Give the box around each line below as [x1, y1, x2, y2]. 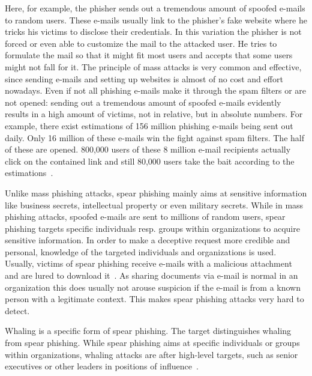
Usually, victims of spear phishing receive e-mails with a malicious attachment [5, 257, 292, 270]
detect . [5, 304, 30, 317]
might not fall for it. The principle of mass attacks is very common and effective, [5, 60, 302, 73]
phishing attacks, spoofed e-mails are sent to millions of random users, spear [5, 210, 286, 223]
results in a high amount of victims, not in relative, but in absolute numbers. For [5, 108, 303, 120]
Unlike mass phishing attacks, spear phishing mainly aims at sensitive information [5, 186, 307, 199]
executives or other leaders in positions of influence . [5, 360, 199, 372]
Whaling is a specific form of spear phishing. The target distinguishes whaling [5, 324, 292, 337]
